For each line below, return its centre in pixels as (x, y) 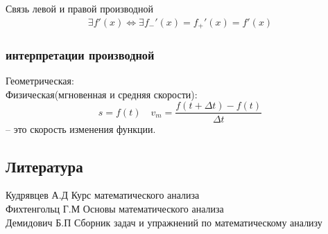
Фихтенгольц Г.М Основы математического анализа (115, 208)
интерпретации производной (80, 55)
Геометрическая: (40, 81)
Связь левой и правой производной (79, 8)
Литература (44, 166)
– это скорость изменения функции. (81, 128)
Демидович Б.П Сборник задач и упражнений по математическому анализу (164, 222)
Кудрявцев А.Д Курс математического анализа (103, 195)
